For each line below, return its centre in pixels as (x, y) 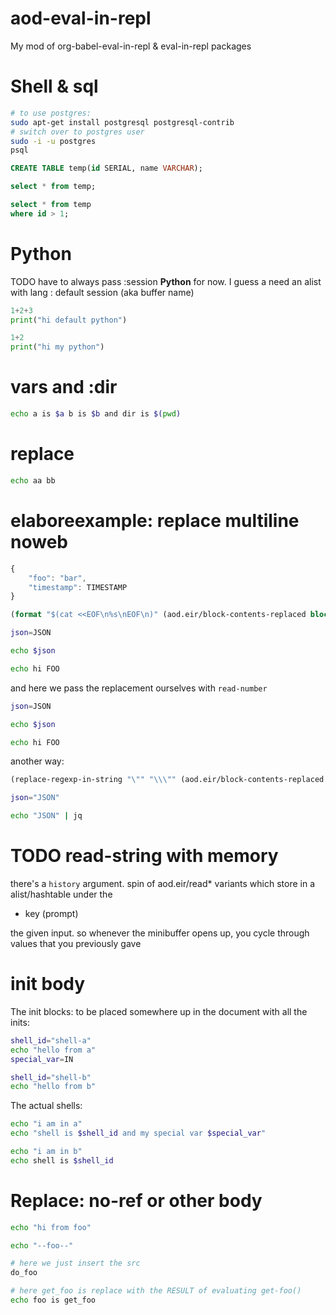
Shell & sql (54, 86)
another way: (37, 761)
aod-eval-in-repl (81, 18)
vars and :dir (64, 387)
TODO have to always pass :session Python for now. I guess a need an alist (166, 281)
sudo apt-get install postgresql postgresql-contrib (122, 122)
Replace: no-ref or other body (136, 1200)
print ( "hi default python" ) (69, 320)
